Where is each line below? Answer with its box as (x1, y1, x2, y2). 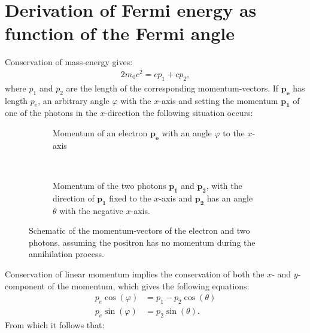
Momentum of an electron (53, 127, 148, 139)
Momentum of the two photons (53, 179, 166, 191)
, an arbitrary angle (38, 94, 110, 106)
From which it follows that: (5, 318, 105, 331)
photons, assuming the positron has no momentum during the (29, 236, 256, 248)
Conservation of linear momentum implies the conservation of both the (5, 267, 265, 280)
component (5, 279, 45, 292)
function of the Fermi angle (5, 21, 235, 45)
